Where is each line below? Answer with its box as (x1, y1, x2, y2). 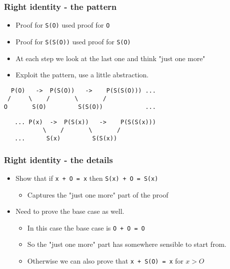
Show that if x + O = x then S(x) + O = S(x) (15, 172, 158, 183)
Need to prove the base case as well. (15, 206, 124, 216)
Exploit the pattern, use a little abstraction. (15, 69, 149, 80)
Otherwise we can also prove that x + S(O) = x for (27, 255, 184, 266)
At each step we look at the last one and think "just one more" (15, 53, 205, 63)
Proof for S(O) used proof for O (15, 20, 110, 30)
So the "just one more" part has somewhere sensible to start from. (27, 239, 227, 249)
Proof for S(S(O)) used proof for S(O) (15, 36, 131, 46)
